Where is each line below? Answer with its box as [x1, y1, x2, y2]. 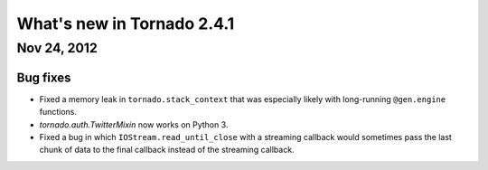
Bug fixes [16, 70, 71, 85]
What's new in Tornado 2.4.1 [16, 14, 235, 33]
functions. [39, 107, 77, 118]
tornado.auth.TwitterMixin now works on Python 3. [39, 118, 229, 130]
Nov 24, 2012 [16, 40, 99, 56]
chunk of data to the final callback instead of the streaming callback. [39, 145, 295, 156]
